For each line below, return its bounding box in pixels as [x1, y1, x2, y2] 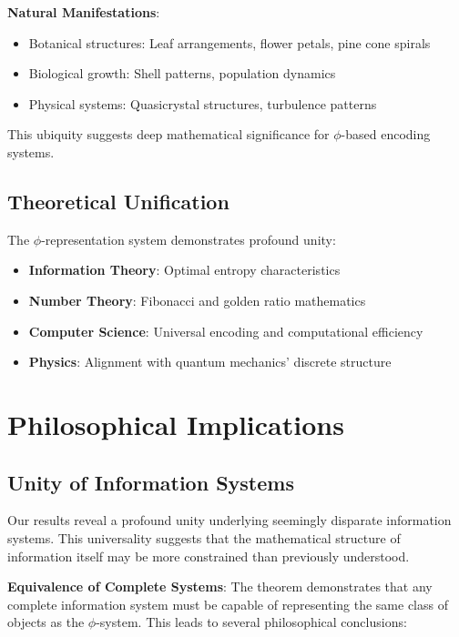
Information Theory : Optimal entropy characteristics [28, 260, 341, 279]
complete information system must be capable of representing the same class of [7, 594, 448, 613]
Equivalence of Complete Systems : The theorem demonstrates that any [7, 577, 433, 596]
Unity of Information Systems [7, 468, 294, 496]
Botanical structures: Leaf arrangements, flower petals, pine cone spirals [28, 33, 431, 52]
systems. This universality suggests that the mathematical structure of [7, 528, 401, 547]
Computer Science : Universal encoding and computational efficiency [28, 321, 423, 340]
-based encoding [341, 125, 431, 144]
